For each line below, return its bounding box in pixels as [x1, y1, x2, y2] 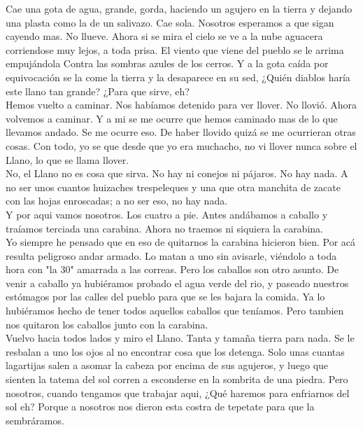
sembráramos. [6, 412, 64, 427]
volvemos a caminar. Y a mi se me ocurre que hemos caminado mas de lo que [6, 111, 338, 125]
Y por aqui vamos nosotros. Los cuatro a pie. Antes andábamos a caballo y [6, 207, 328, 221]
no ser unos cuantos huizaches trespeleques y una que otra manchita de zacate [6, 179, 341, 194]
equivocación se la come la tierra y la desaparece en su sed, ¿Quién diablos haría [6, 69, 350, 84]
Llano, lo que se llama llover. [6, 152, 129, 167]
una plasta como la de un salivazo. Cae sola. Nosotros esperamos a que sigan [6, 15, 334, 29]
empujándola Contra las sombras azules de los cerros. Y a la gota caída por [6, 56, 329, 71]
